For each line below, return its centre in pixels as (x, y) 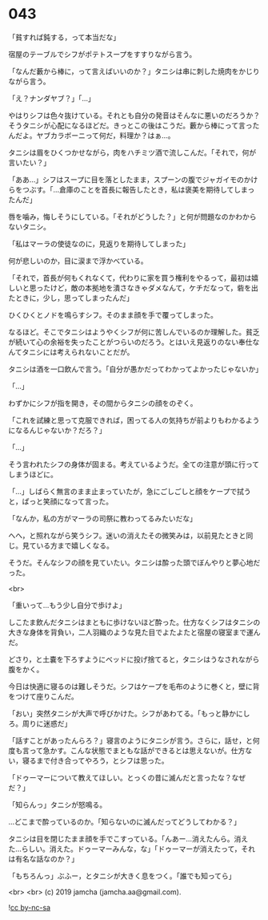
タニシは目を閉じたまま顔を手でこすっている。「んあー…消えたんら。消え (128, 838)
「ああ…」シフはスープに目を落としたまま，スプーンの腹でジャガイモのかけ (133, 179)
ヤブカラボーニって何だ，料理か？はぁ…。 (105, 135)
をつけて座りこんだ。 (43, 696)
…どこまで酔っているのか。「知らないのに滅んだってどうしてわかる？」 (125, 821)
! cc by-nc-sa (29, 907)
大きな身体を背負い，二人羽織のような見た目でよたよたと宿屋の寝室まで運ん (134, 632)
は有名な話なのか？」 (43, 858)
